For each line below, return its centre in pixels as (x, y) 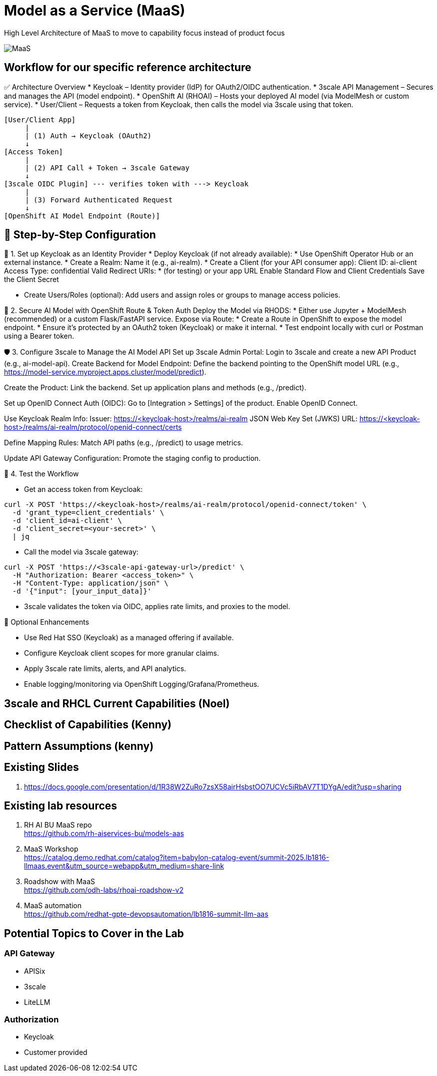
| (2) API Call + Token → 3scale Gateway (107, 168)
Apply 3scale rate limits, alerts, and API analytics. (105, 669)
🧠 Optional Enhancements (47, 622)
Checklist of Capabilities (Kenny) (88, 725)
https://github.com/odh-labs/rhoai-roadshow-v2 (104, 890)
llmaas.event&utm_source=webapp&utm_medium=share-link (124, 866)
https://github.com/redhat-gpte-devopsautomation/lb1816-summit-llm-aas (146, 914)
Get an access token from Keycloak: (83, 489)
